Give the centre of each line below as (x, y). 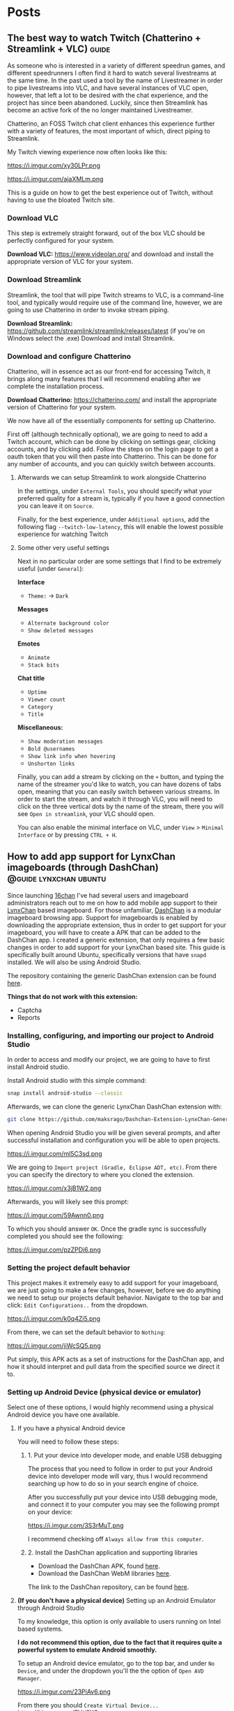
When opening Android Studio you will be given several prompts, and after (114, 1132)
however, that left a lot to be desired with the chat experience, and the (108, 95)
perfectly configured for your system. (61, 241)
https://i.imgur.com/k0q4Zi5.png (54, 1319)
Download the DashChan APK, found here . (99, 1566)
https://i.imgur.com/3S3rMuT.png (76, 1525)
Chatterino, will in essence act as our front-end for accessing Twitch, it (109, 371)
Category (40, 707)
